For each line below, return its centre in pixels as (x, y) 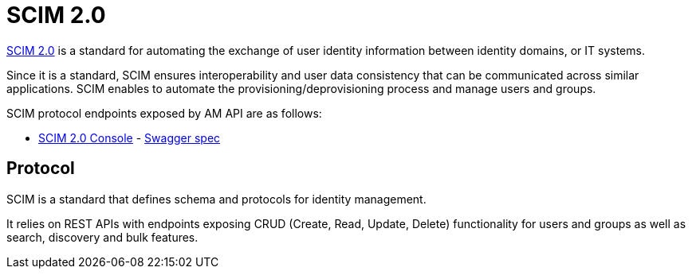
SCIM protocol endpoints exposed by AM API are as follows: (164, 113)
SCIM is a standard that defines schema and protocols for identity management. (216, 199)
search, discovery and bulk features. (102, 237)
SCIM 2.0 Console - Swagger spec (130, 137)
